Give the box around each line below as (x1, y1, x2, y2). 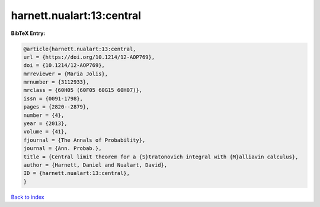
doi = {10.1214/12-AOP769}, (23, 62, 105, 69)
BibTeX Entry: (11, 30, 46, 37)
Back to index (11, 193, 44, 200)
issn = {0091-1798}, (23, 95, 83, 102)
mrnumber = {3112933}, (23, 79, 89, 85)
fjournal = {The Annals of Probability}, (23, 136, 146, 144)
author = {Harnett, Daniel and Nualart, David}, (23, 162, 168, 168)
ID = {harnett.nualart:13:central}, (23, 170, 130, 177)
